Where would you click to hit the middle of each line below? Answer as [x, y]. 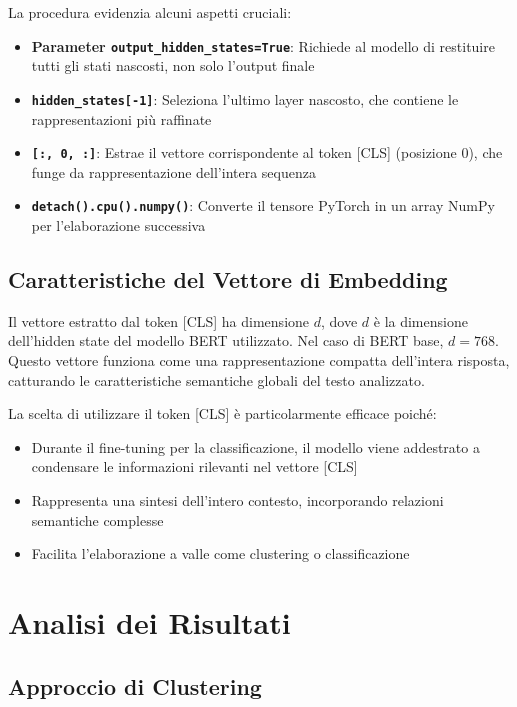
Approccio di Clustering [135, 685]
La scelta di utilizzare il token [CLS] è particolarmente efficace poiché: [222, 413]
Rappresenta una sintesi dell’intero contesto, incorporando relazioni [237, 499]
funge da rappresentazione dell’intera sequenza [173, 171]
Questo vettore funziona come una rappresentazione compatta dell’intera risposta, [259, 359]
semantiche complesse [97, 519]
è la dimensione [420, 320]
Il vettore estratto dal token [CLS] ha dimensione [159, 320]
